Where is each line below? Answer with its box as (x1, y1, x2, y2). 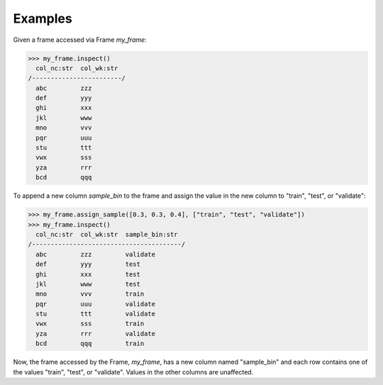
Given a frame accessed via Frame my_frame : (13, 35, 147, 44)
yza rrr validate (35, 330, 156, 337)
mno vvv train (35, 290, 145, 298)
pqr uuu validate (35, 300, 156, 308)
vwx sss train (35, 320, 145, 328)
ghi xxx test (35, 270, 141, 278)
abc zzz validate (35, 250, 156, 258)
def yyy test (35, 260, 141, 269)
